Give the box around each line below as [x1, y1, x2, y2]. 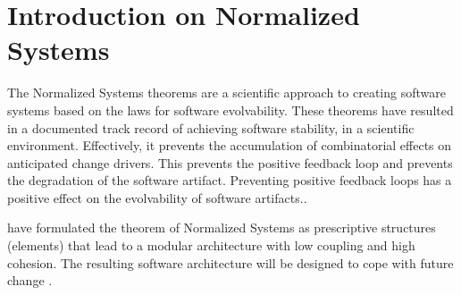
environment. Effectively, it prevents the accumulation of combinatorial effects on [7, 136, 452, 155]
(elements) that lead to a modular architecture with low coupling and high [7, 236, 415, 255]
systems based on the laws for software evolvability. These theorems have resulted [7, 100, 454, 119]
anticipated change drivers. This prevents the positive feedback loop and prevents [7, 153, 453, 172]
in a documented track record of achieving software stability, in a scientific [7, 118, 415, 137]
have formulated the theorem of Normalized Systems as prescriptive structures [7, 218, 436, 237]
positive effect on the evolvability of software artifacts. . [7, 188, 307, 206]
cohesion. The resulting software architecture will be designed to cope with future [7, 253, 454, 272]
